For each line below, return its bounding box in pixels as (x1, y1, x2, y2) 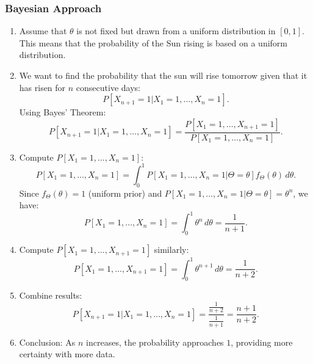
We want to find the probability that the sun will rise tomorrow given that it (19, 69, 308, 81)
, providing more (231, 335, 293, 348)
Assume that (19, 24, 67, 37)
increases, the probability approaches (86, 335, 224, 348)
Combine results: (19, 289, 82, 302)
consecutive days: (76, 81, 140, 93)
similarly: (154, 243, 189, 256)
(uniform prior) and (88, 186, 162, 199)
